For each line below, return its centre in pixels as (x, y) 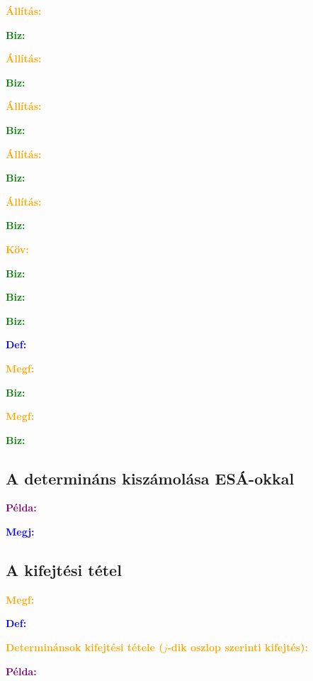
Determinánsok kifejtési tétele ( (85, 647)
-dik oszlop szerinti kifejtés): (238, 647)
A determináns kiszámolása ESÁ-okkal (150, 478)
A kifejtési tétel (64, 570)
